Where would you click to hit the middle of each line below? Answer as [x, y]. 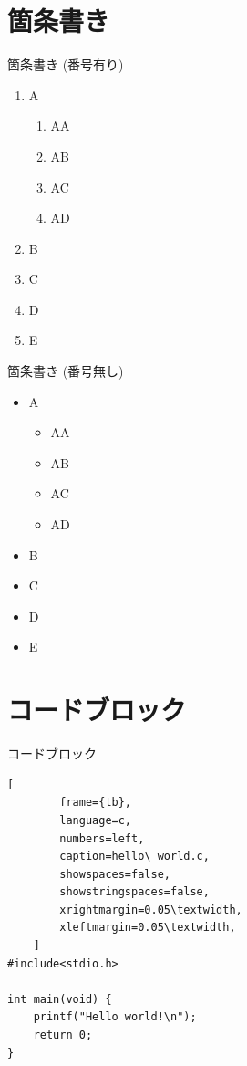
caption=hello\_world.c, [134, 857]
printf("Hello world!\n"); [115, 1017]
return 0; [63, 1035]
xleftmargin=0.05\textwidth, [148, 928]
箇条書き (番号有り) [66, 64]
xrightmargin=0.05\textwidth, [151, 909]
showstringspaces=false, [134, 892]
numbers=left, [102, 838]
